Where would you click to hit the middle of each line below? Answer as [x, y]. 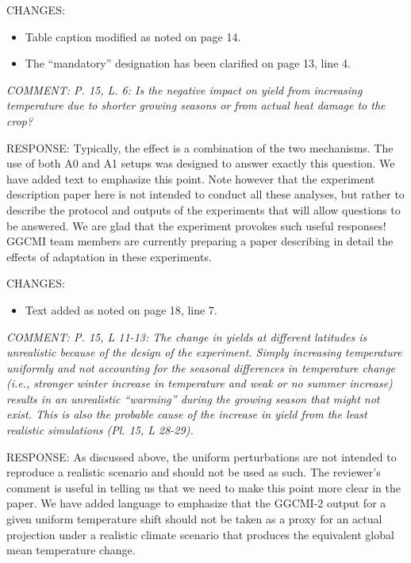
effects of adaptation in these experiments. [109, 256]
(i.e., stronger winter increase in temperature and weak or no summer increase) [200, 383]
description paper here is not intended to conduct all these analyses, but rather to [205, 194]
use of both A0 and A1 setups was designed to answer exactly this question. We [201, 163]
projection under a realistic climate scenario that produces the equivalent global [200, 534]
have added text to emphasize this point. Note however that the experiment [191, 178]
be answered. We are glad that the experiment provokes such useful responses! [196, 225]
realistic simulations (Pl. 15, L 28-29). [100, 430]
